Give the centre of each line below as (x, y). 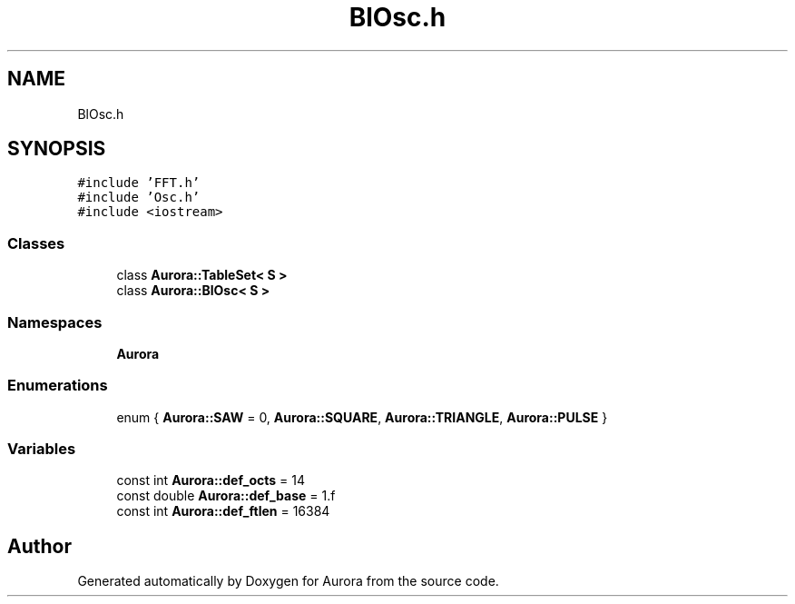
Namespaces (55, 322)
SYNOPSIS (57, 149)
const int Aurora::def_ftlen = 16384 (223, 511)
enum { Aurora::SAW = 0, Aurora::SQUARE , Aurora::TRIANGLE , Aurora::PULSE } (362, 417)
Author (39, 546)
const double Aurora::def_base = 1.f (226, 496)
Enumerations (58, 386)
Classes (36, 243)
